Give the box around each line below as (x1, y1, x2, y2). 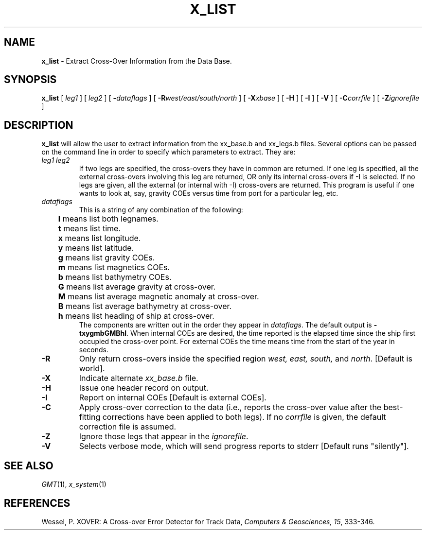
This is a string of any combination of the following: (79, 206, 243, 214)
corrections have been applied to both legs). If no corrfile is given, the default (102, 412, 386, 422)
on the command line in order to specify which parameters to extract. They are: (41, 148, 296, 156)
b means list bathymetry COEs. (58, 272, 172, 282)
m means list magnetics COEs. (58, 262, 170, 273)
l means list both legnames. (58, 214, 159, 224)
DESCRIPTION (4, 119, 73, 131)
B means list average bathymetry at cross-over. (58, 301, 232, 311)
